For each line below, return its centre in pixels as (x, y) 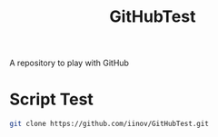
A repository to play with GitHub (69, 63)
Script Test (51, 99)
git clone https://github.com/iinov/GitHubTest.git (109, 124)
